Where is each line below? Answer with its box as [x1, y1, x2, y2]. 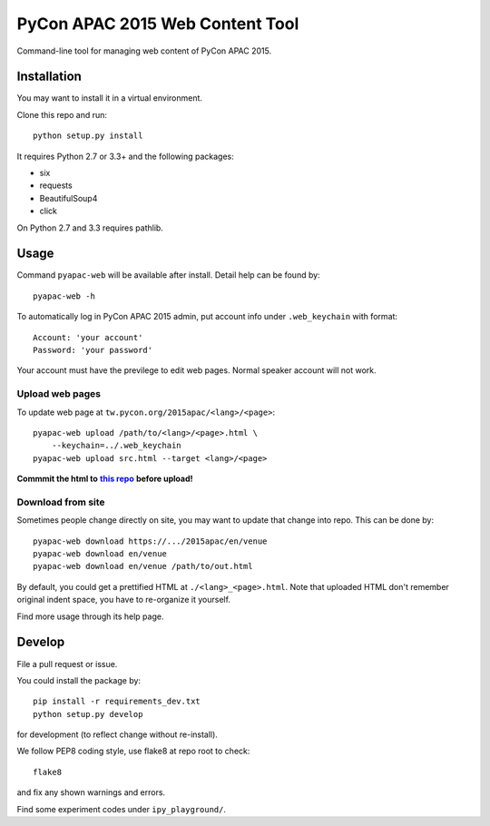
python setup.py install [33, 131, 143, 141]
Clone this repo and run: [16, 109, 108, 120]
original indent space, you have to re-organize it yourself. [16, 595, 231, 605]
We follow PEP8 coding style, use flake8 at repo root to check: [16, 745, 250, 757]
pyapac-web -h [33, 290, 95, 301]
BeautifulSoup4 [39, 192, 98, 203]
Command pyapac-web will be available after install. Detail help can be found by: [16, 270, 321, 280]
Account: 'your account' [33, 332, 143, 342]
